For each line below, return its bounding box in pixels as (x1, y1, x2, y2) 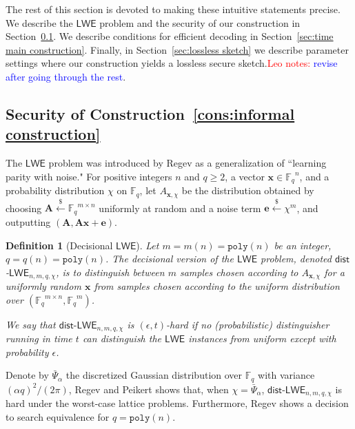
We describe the (6, 15, 73, 30)
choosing (6, 200, 42, 215)
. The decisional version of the (105, 251, 234, 266)
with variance (258, 368, 315, 382)
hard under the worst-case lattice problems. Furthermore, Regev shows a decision (6, 396, 349, 410)
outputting (6, 214, 51, 229)
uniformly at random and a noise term (99, 200, 261, 215)
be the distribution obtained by (181, 183, 314, 198)
